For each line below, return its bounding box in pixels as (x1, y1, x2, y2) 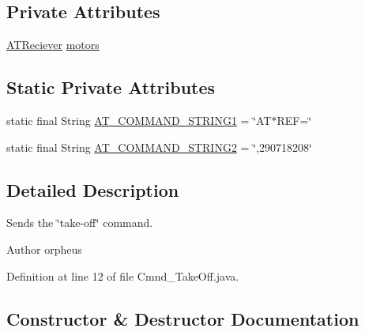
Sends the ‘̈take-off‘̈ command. (6, 214, 153, 231)
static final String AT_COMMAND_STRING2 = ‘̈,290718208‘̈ (6, 138, 312, 155)
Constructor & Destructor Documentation (6, 306, 359, 330)
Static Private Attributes (6, 75, 216, 100)
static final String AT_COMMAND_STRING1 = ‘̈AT (6, 112, 272, 128)
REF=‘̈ (277, 112, 312, 128)
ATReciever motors (6, 36, 100, 53)
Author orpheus (6, 240, 82, 257)
